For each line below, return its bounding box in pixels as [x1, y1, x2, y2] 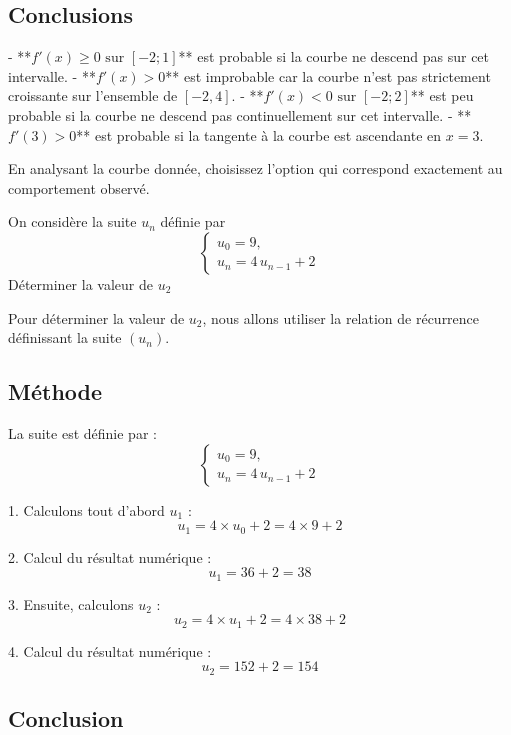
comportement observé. [8, 177, 150, 198]
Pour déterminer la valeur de [8, 307, 185, 328]
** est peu [410, 85, 474, 106]
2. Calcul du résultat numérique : [8, 546, 212, 567]
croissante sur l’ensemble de [8, 85, 178, 106]
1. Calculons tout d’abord [8, 499, 165, 520]
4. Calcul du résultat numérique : [8, 640, 212, 661]
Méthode [8, 376, 103, 407]
